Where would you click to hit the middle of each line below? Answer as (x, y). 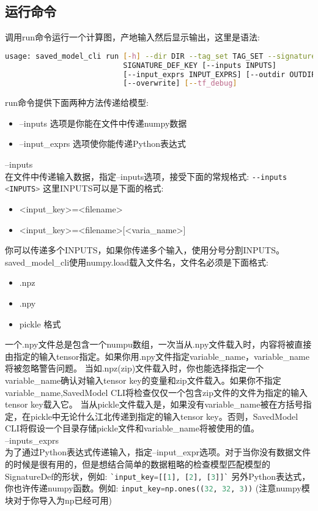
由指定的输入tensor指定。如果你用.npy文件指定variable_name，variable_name (157, 356)
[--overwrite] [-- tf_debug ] (180, 84)
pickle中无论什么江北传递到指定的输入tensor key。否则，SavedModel (164, 416)
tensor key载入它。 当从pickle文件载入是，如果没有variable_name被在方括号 (154, 404)
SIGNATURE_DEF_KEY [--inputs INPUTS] (200, 65)
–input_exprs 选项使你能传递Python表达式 (102, 144)
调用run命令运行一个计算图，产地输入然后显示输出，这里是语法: (132, 37)
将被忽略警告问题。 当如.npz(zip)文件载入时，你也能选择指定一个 (135, 368)
